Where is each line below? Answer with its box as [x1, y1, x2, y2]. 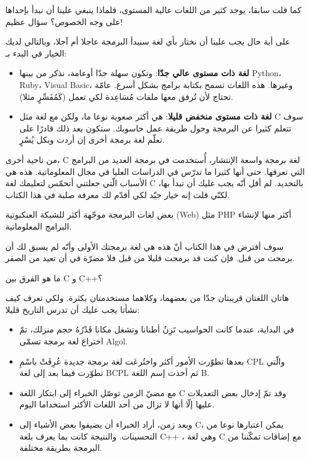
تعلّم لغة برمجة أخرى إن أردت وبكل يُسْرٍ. [19, 133, 165, 146]
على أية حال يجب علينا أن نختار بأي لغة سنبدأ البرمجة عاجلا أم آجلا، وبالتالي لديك [5, 35, 291, 48]
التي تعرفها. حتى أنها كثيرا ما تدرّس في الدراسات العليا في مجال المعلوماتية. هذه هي [5, 165, 305, 177]
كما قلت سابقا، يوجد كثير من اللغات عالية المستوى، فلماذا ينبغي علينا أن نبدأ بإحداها [5, 4, 302, 15]
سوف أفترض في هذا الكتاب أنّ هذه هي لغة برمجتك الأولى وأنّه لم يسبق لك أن [5, 240, 284, 252]
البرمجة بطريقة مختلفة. [19, 441, 102, 454]
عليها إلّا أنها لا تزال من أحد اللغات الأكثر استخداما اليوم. [19, 398, 215, 410]
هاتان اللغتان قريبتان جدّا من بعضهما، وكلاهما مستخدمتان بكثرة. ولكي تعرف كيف [5, 291, 289, 304]
